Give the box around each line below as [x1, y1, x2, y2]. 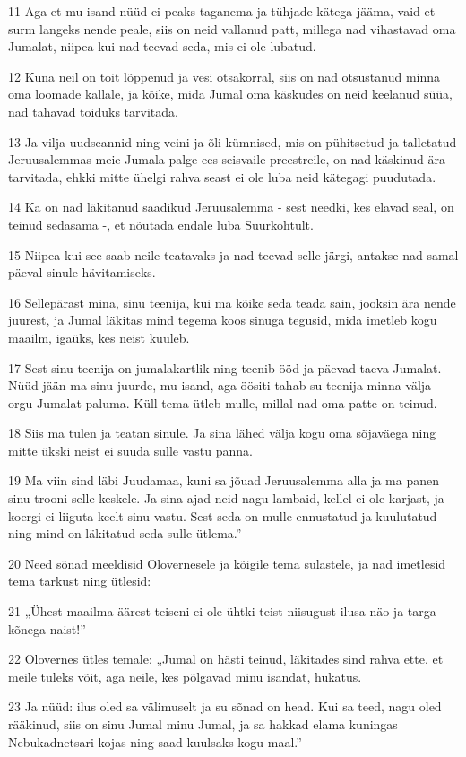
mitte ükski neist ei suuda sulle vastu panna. [8, 440, 253, 459]
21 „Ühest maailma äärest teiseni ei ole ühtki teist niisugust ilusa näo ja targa [8, 602, 436, 621]
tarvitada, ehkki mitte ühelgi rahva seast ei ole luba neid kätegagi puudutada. [8, 167, 436, 186]
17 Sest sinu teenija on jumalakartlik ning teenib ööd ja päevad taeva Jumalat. [8, 358, 442, 377]
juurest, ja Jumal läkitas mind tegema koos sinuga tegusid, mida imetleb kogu [8, 310, 437, 329]
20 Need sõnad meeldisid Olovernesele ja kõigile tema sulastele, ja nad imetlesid [8, 553, 446, 572]
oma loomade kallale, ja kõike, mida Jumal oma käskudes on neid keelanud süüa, [8, 84, 453, 103]
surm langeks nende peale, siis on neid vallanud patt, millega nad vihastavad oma [8, 19, 456, 38]
